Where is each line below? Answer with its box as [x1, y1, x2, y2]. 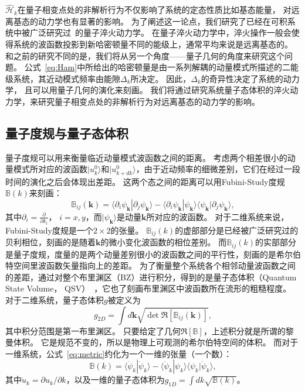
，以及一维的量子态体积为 [66, 373, 165, 386]
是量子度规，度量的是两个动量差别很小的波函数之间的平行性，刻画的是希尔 [5, 248, 293, 260]
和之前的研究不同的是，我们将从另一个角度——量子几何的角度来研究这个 [5, 49, 284, 61]
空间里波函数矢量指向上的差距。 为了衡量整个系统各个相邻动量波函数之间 [13, 259, 296, 272]
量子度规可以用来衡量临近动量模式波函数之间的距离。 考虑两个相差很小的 [5, 151, 287, 163]
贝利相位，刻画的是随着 [5, 236, 96, 248]
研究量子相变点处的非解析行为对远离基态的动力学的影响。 [38, 95, 260, 107]
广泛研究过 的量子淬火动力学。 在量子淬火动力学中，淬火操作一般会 [29, 26, 292, 39]
